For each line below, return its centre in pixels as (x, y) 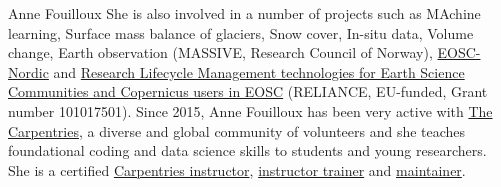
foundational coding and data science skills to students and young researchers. (247, 150)
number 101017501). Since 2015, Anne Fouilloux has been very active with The (250, 110)
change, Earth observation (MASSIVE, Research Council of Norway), (220, 52)
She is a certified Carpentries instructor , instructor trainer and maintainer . (237, 169)
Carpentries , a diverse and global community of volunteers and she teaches (237, 130)
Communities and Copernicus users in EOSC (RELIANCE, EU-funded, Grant (248, 91)
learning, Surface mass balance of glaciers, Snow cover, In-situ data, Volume (241, 32)
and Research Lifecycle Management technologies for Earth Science (259, 71)
